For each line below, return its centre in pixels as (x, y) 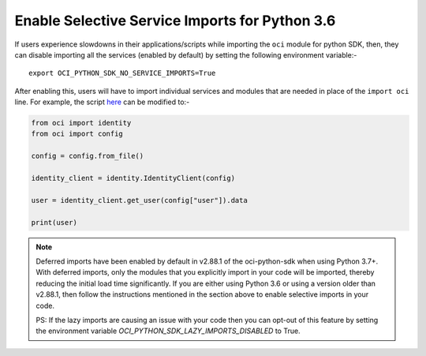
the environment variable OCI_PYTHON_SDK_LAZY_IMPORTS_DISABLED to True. (168, 331)
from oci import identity (81, 123)
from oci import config (77, 134)
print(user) (54, 222)
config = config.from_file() (88, 156)
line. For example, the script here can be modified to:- (102, 102)
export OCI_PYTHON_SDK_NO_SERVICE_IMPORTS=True (122, 73)
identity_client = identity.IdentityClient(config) (133, 178)
